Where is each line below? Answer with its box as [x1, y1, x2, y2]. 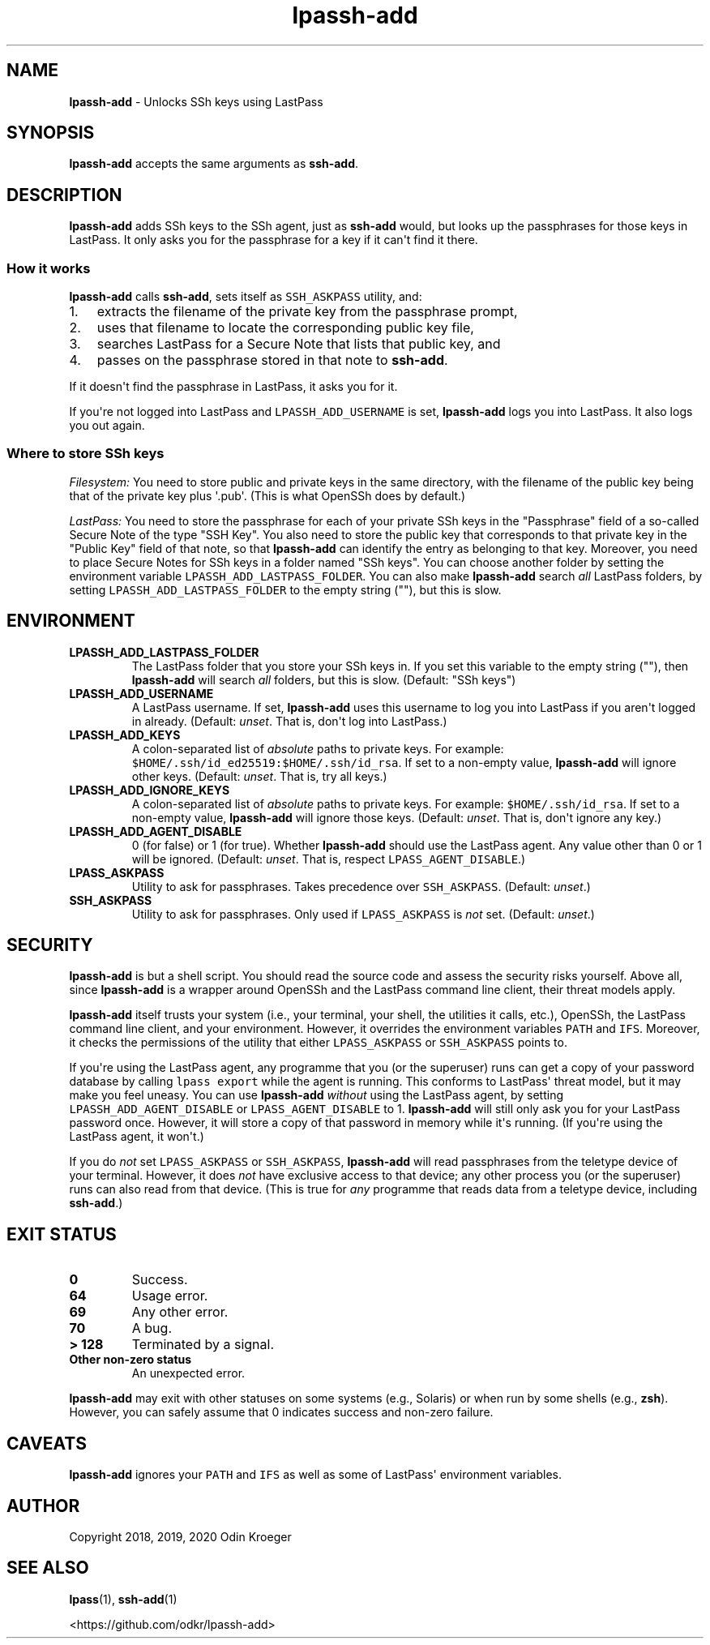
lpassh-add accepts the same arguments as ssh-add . [69, 156, 359, 171]
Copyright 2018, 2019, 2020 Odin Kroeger [69, 1530, 292, 1544]
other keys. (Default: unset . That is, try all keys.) [131, 769, 387, 783]
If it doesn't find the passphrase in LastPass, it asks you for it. [69, 379, 398, 394]
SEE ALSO [6, 1557, 89, 1579]
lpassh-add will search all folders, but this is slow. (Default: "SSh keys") [131, 672, 516, 687]
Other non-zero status [69, 1352, 192, 1367]
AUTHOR [6, 1495, 80, 1516]
